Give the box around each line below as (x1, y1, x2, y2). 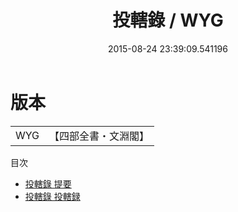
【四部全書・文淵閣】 (49, 129, 150, 143)
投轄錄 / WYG (112, 9, 224, 32)
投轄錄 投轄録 (24, 190, 81, 202)
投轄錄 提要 (24, 177, 72, 190)
